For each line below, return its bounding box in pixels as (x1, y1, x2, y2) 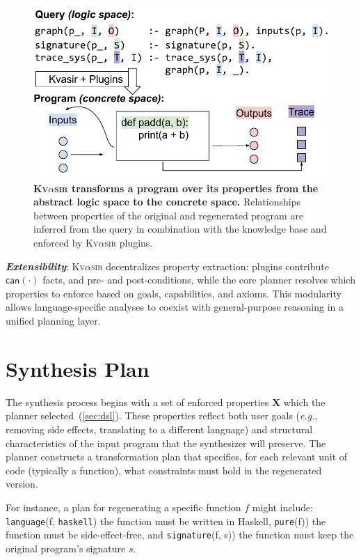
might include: (252, 499, 314, 514)
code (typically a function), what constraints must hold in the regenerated (6, 462, 322, 477)
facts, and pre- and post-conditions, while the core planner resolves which (42, 272, 355, 287)
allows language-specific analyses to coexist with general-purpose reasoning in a (6, 300, 344, 314)
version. (6, 476, 38, 491)
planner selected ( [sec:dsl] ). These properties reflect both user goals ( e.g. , (6, 408, 318, 423)
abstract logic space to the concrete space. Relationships (33, 194, 300, 209)
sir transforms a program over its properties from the (54, 180, 319, 195)
